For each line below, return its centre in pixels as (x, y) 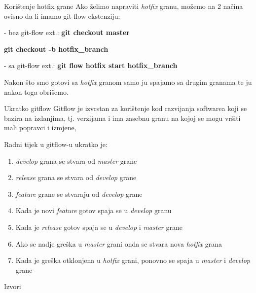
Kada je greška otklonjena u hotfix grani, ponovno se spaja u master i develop (133, 260)
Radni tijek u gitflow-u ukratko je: (56, 144)
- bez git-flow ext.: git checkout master (67, 32)
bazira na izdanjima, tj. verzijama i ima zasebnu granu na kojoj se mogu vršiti (122, 118)
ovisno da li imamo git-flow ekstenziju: (62, 16)
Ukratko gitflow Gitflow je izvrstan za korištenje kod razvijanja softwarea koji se (126, 108)
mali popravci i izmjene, (40, 128)
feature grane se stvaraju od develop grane (79, 194)
